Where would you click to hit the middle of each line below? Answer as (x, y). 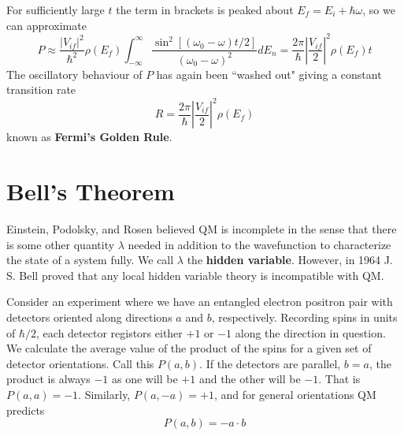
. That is (339, 379)
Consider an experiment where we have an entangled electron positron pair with (200, 302)
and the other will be (250, 379)
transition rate (41, 89)
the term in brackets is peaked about (205, 9)
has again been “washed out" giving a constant (269, 74)
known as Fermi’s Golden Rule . (89, 137)
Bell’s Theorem (91, 191)
